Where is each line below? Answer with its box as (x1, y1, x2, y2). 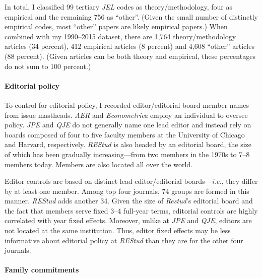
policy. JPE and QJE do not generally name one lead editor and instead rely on (5, 119, 251, 130)
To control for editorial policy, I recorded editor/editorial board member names (5, 99, 249, 110)
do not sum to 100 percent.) (5, 60, 91, 71)
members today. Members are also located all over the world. (5, 159, 192, 169)
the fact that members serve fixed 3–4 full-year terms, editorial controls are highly (5, 205, 258, 216)
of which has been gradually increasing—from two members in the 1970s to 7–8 (5, 149, 250, 159)
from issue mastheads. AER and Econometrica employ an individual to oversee (5, 109, 248, 120)
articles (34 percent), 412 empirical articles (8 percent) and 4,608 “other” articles (5, 41, 254, 51)
